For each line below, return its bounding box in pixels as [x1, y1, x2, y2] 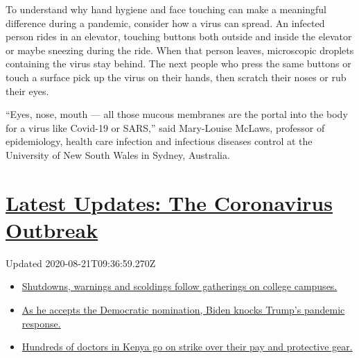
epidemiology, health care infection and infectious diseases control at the [6, 134, 313, 148]
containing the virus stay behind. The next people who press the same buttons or [6, 56, 351, 71]
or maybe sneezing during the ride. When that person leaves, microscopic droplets [6, 42, 354, 57]
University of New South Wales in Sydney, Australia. [6, 147, 230, 162]
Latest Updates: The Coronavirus [6, 188, 333, 216]
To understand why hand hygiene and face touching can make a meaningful [6, 2, 326, 16]
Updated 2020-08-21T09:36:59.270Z [6, 255, 156, 270]
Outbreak [6, 215, 98, 244]
